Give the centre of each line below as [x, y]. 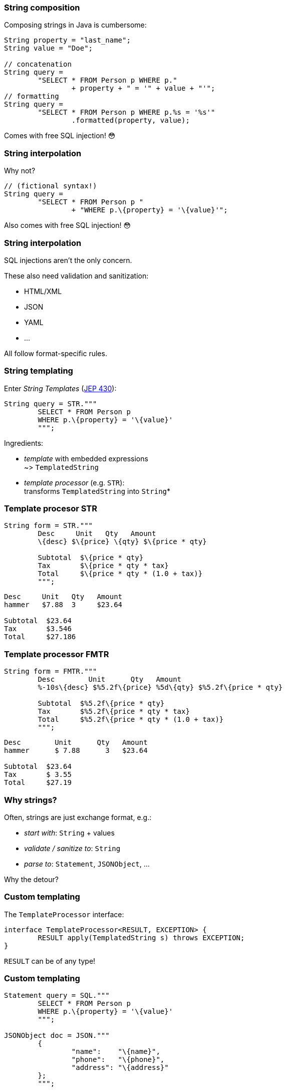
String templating [39, 371]
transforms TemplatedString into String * [97, 491]
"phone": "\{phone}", [118, 1060]
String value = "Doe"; [49, 48]
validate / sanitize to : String [72, 848]
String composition [42, 8]
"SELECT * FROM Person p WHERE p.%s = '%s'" [126, 112]
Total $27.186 [40, 637]
